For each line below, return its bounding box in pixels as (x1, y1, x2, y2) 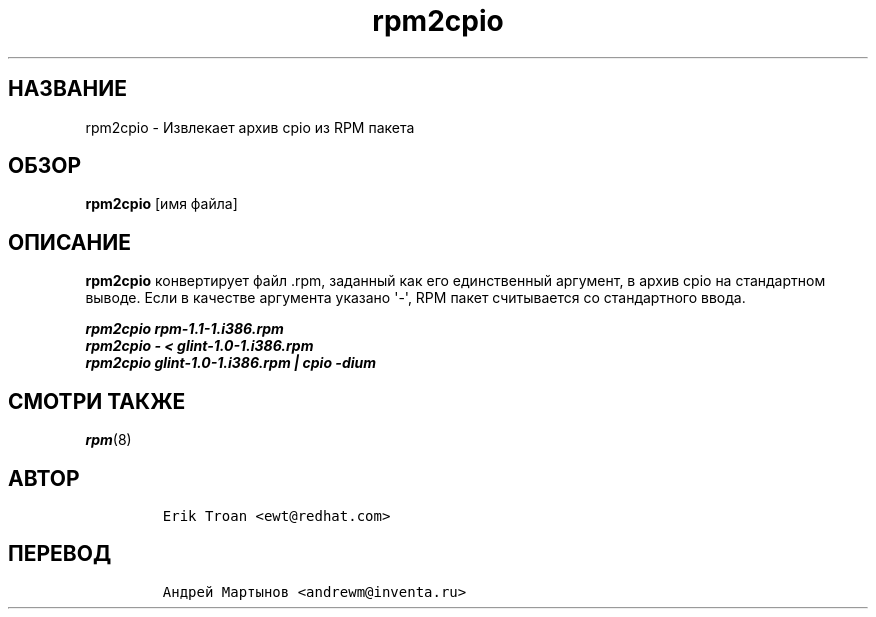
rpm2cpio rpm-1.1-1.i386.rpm (85, 320, 284, 338)
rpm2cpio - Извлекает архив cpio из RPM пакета (85, 118, 415, 136)
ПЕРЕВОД (8, 541, 112, 567)
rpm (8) (85, 431, 132, 449)
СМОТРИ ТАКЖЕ (8, 388, 186, 414)
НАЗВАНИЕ (8, 76, 127, 102)
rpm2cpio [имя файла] (85, 195, 238, 213)
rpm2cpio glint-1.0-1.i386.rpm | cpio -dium (85, 354, 376, 372)
